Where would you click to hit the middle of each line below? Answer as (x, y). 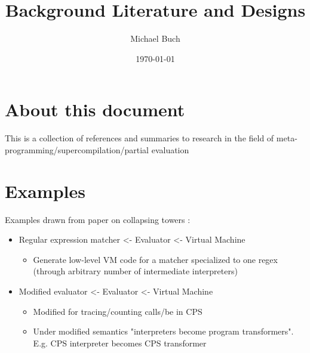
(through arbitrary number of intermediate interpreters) (135, 271)
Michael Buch (155, 38)
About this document (95, 109)
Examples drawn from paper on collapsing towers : (98, 219)
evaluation (170, 149)
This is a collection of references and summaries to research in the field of (139, 138)
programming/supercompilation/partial (77, 149)
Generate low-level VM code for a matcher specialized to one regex (155, 259)
